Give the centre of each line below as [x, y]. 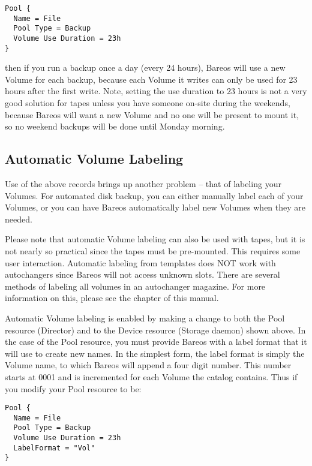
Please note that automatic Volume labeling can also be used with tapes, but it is [155, 239]
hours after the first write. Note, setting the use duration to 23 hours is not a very [156, 91]
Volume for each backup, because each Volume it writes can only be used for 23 [151, 79]
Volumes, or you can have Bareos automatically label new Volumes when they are [155, 207]
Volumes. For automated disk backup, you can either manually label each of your [154, 195]
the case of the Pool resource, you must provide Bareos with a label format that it [156, 342]
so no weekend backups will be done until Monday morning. [115, 126]
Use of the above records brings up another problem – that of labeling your [143, 184]
